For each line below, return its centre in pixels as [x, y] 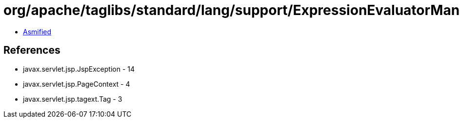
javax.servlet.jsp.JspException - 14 [79, 69]
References [32, 50]
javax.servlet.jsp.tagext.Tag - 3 [73, 99]
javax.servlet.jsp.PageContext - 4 [77, 84]
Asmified [37, 31]
